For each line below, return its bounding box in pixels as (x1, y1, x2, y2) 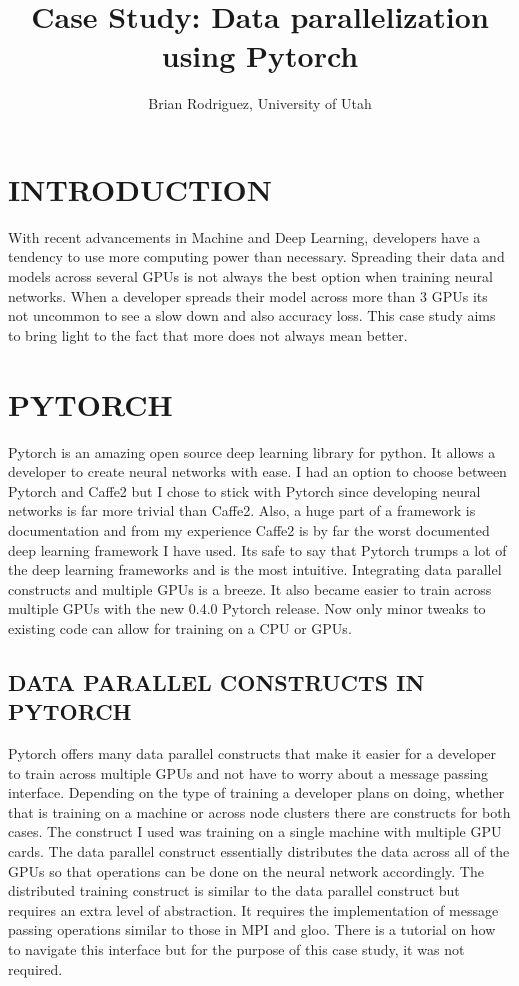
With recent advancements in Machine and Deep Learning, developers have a (8, 226, 481, 247)
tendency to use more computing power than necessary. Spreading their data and (8, 246, 505, 267)
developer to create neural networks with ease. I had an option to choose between (8, 461, 507, 482)
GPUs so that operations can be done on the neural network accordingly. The (8, 860, 484, 881)
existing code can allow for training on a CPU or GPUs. (8, 617, 352, 638)
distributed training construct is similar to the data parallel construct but (8, 880, 460, 901)
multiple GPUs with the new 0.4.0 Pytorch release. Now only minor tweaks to (8, 598, 486, 619)
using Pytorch (161, 35, 359, 76)
